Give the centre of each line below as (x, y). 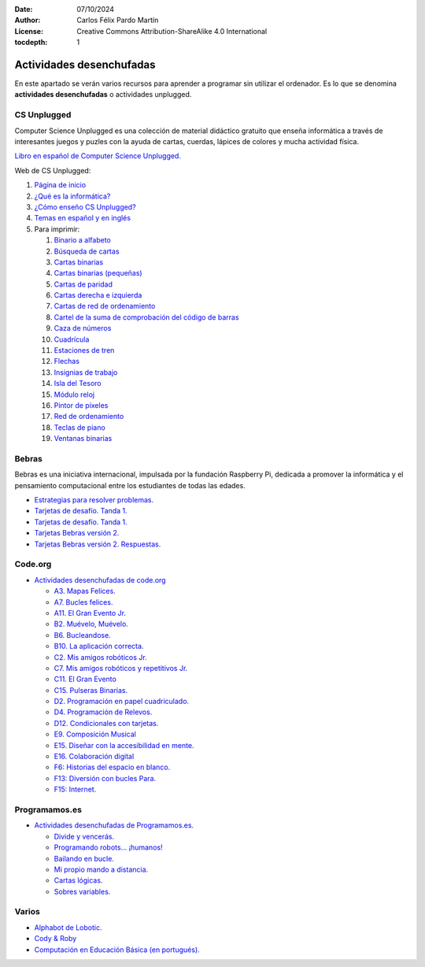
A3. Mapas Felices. (85, 591)
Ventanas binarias (83, 439)
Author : (28, 20)
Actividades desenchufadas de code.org (100, 580)
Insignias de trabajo (86, 372)
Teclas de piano (79, 427)
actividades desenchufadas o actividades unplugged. (103, 94)
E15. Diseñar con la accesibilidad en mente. (124, 745)
